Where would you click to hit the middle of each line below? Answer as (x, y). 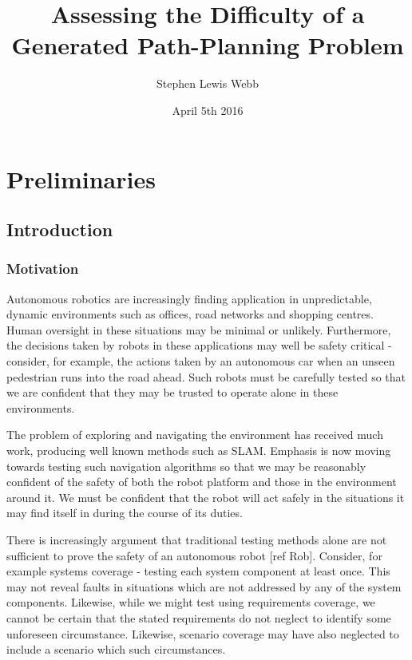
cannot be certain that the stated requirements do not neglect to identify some (199, 617)
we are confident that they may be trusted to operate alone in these (172, 392)
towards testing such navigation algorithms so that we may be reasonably (186, 466)
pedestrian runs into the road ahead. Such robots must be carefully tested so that (206, 376)
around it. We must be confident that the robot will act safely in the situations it (206, 497)
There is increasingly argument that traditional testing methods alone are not (197, 539)
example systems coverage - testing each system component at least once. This (198, 571)
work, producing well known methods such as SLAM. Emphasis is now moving (199, 451)
